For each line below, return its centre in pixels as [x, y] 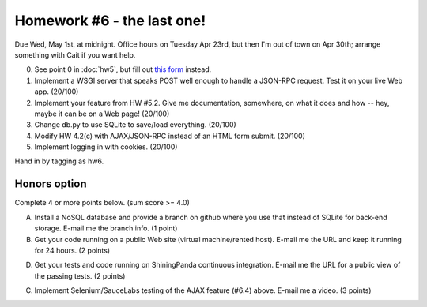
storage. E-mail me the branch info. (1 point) [106, 228]
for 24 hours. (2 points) [72, 250]
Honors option [51, 184]
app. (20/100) [57, 92]
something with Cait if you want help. [75, 54]
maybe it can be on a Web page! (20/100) [102, 114]
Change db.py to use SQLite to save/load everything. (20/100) [135, 125]
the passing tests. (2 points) [80, 275]
